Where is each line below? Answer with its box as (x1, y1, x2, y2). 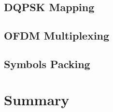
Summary (4, 89, 70, 109)
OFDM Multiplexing (4, 28, 110, 43)
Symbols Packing (4, 56, 90, 71)
